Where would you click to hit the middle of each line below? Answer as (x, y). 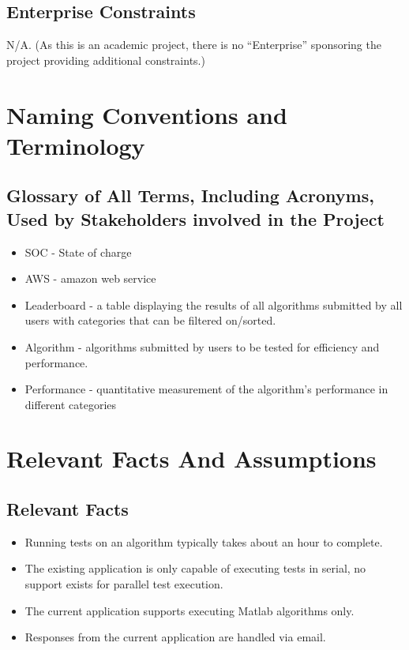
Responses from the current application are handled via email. (175, 637)
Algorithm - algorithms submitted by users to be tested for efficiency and (202, 346)
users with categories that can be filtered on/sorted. (150, 320)
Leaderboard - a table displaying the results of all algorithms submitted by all (214, 304)
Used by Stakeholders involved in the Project (195, 218)
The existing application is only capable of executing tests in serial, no (195, 568)
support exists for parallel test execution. (124, 584)
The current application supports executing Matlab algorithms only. (189, 610)
